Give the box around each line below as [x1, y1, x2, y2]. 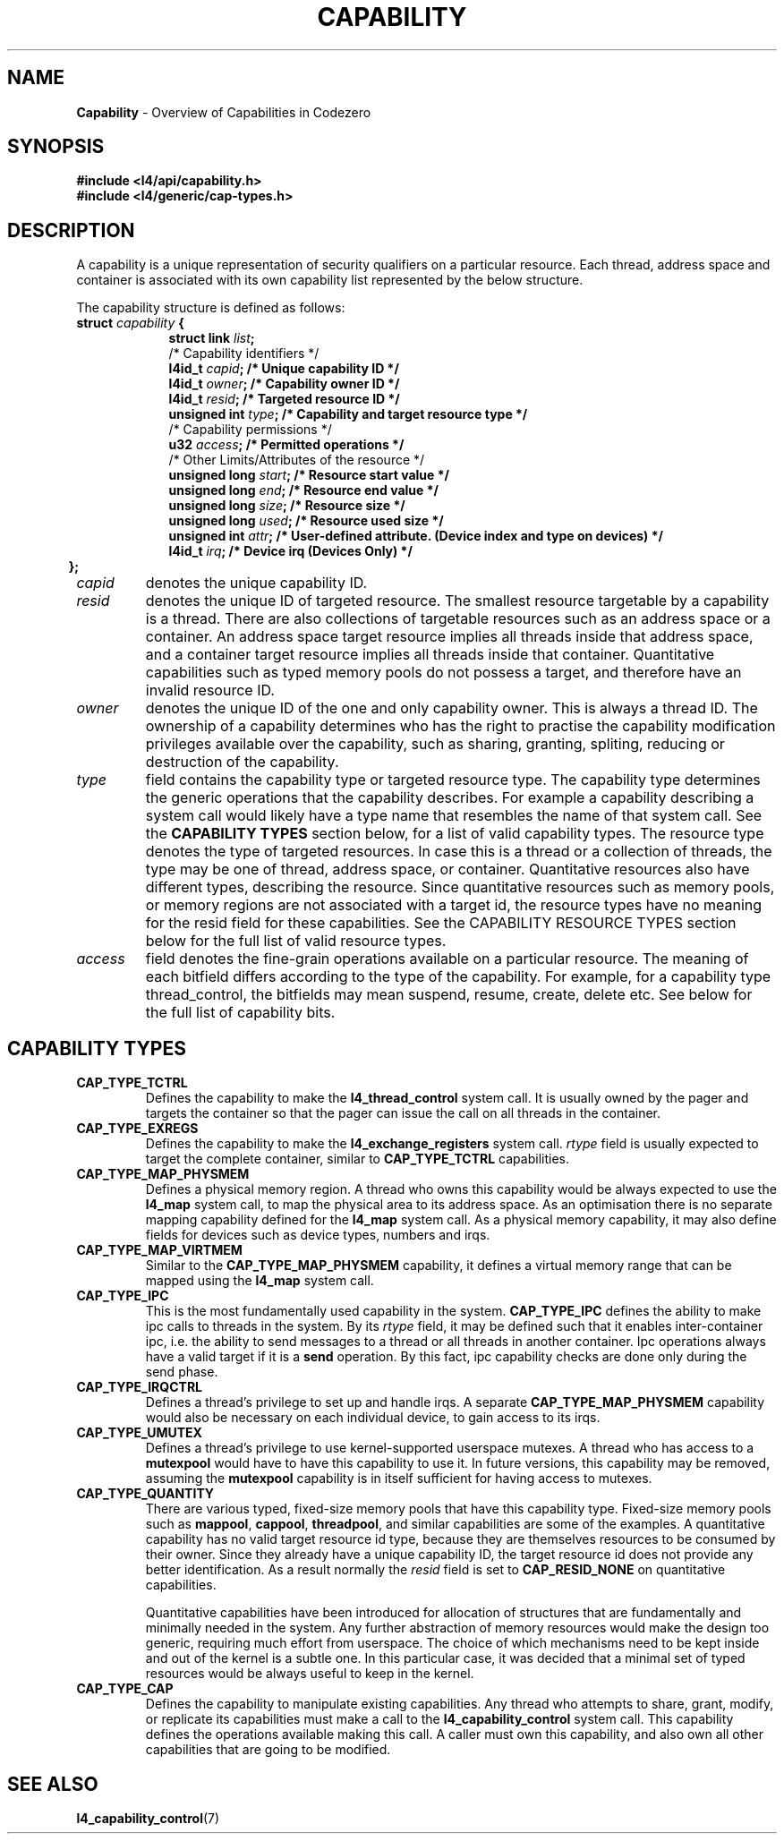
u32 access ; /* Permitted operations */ [168, 437, 405, 453]
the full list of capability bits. [145, 1003, 336, 1022]
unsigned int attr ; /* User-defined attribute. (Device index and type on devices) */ [168, 528, 663, 544]
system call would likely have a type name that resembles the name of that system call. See [145, 806, 763, 825]
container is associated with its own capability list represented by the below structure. [76, 272, 584, 288]
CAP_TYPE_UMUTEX [76, 1425, 202, 1441]
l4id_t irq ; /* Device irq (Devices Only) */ [168, 543, 413, 559]
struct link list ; [168, 330, 255, 346]
